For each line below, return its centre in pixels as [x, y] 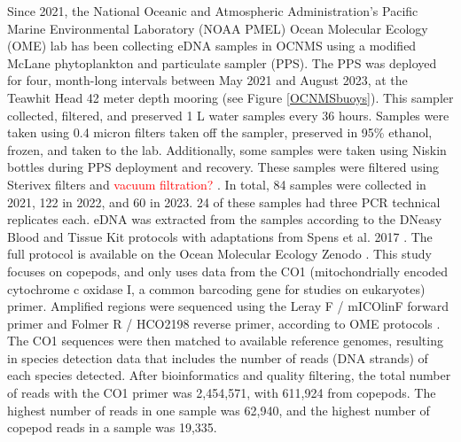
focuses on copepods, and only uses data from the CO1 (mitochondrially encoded [228, 271]
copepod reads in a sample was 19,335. [112, 427]
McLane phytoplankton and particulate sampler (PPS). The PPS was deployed [222, 62]
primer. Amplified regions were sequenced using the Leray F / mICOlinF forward [228, 306]
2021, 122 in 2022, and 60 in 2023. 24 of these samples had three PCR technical [224, 202]
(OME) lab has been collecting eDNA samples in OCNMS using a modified [212, 46]
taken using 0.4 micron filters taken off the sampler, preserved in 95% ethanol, [220, 132]
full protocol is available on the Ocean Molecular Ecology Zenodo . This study [219, 254]
